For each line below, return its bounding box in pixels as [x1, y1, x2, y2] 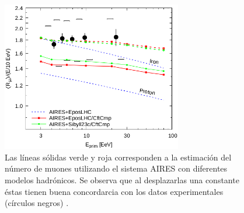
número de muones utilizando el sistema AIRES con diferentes [5, 162, 228, 174]
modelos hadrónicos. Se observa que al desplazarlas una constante [5, 173, 239, 186]
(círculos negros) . [5, 197, 69, 209]
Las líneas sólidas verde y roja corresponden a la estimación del [5, 151, 232, 163]
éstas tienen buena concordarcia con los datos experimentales [5, 185, 224, 197]
